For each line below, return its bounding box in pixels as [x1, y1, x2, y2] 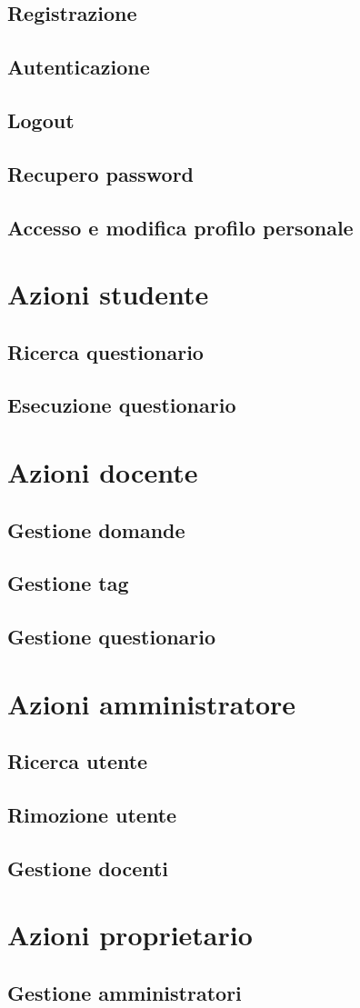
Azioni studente [7, 275, 209, 313]
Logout [7, 105, 75, 134]
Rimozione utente [7, 801, 177, 829]
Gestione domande [7, 515, 185, 544]
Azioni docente [7, 454, 198, 491]
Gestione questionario [7, 623, 216, 651]
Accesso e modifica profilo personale [7, 213, 354, 241]
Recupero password [7, 159, 195, 187]
